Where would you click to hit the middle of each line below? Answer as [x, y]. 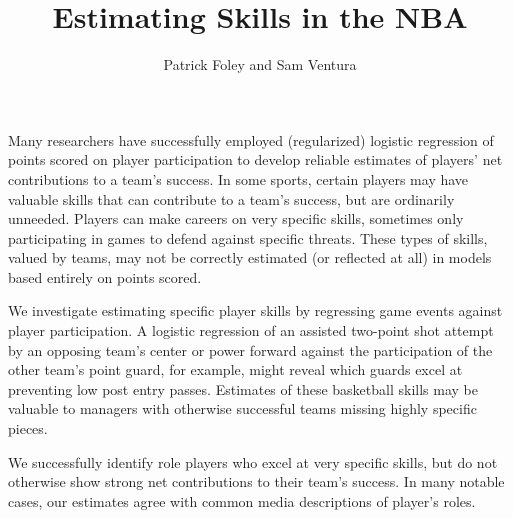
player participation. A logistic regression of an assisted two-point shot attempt [251, 330]
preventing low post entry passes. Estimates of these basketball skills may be [243, 388]
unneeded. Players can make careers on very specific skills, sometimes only [236, 218]
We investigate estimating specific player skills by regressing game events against [255, 310]
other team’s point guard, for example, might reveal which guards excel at [235, 369]
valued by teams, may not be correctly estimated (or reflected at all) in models [250, 257]
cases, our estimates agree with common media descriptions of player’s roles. [242, 500]
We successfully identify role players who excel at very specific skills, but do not [253, 461]
